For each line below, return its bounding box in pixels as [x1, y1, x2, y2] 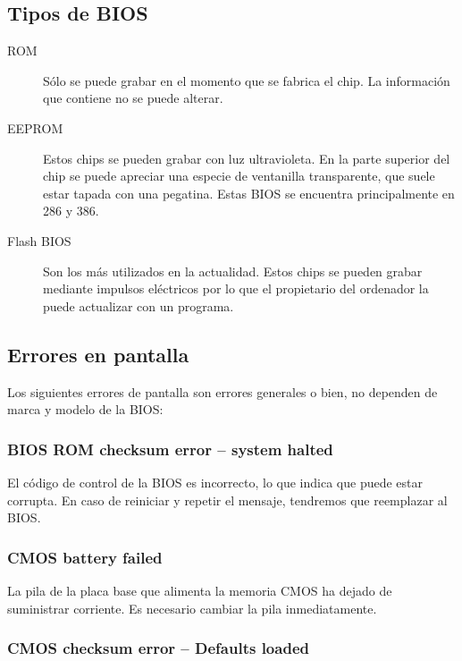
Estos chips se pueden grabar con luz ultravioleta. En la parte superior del [43, 148, 450, 167]
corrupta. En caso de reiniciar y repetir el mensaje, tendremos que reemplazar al [7, 490, 448, 509]
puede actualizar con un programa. [43, 296, 234, 315]
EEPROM [7, 118, 63, 137]
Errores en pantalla [7, 340, 189, 368]
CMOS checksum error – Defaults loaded [7, 637, 309, 659]
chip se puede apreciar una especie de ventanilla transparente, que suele [43, 166, 435, 185]
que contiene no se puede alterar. [43, 89, 223, 107]
